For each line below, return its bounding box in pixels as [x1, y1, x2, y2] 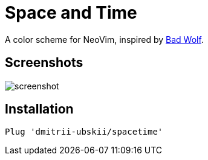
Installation [5, 101, 74, 117]
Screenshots [5, 55, 83, 71]
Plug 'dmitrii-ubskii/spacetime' [5, 127, 163, 137]
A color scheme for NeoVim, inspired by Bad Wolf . [5, 34, 204, 45]
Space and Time [5, 2, 137, 23]
